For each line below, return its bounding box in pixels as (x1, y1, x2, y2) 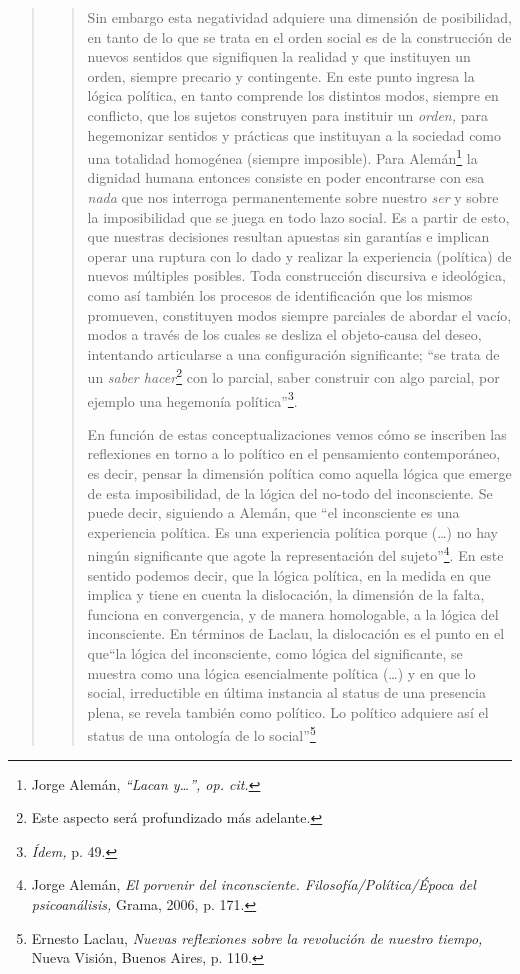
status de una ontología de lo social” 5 (87, 722, 316, 746)
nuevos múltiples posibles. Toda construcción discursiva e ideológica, (87, 265, 506, 286)
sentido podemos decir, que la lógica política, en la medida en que (87, 564, 491, 585)
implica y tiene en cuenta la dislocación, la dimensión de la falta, (87, 584, 485, 605)
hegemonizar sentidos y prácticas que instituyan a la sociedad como (87, 124, 502, 145)
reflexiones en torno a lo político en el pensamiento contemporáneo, (87, 443, 501, 464)
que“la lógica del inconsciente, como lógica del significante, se (87, 643, 463, 664)
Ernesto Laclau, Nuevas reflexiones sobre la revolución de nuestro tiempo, (31, 927, 483, 948)
